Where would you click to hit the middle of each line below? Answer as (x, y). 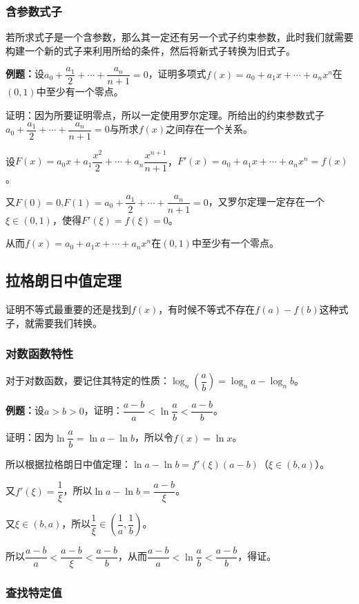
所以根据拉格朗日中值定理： (68, 464)
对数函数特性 (40, 353)
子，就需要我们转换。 (54, 322)
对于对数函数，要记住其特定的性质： (88, 380)
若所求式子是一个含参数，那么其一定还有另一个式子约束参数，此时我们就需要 (179, 37)
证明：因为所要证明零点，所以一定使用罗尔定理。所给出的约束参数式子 (165, 115)
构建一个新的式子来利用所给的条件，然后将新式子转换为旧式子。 (151, 50)
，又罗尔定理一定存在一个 (266, 201)
